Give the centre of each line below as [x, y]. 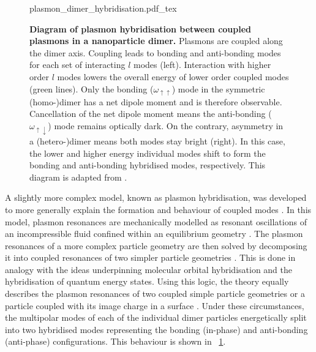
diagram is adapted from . [78, 177]
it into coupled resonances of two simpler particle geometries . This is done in [150, 257]
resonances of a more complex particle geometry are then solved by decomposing [156, 245]
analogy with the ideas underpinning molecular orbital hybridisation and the [149, 269]
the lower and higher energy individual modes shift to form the [148, 153]
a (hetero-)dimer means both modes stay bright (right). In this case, [157, 140]
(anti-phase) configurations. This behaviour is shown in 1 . [115, 341]
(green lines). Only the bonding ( [92, 88]
